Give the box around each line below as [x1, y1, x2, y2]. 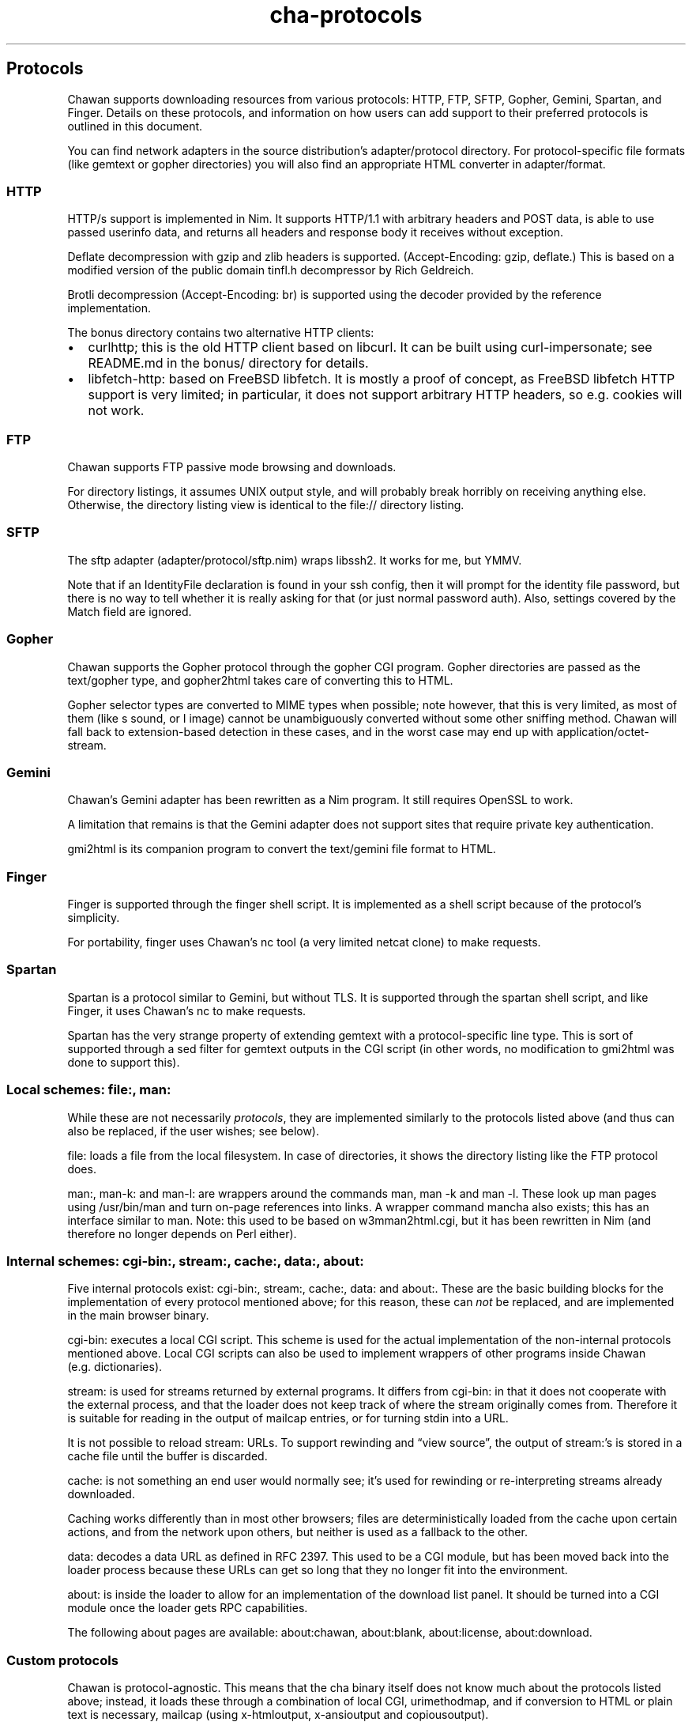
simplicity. [67, 911, 120, 925]
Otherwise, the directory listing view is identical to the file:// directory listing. [67, 498, 464, 512]
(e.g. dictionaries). [67, 1360, 163, 1374]
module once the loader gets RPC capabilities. [67, 1601, 308, 1615]
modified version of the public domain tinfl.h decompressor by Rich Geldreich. [67, 263, 474, 278]
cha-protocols [269, 2, 423, 28]
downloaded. [67, 1487, 135, 1501]
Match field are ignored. [67, 604, 192, 618]
